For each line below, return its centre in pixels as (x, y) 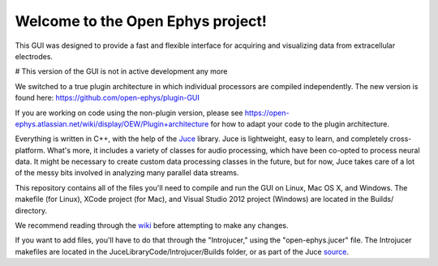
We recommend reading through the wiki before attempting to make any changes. (152, 225)
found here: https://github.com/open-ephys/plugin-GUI (107, 98)
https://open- (267, 113)
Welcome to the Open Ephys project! (141, 21)
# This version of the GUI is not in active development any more (121, 71)
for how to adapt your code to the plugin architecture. (300, 124)
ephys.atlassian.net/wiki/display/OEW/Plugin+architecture (112, 124)
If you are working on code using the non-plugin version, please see (129, 113)
